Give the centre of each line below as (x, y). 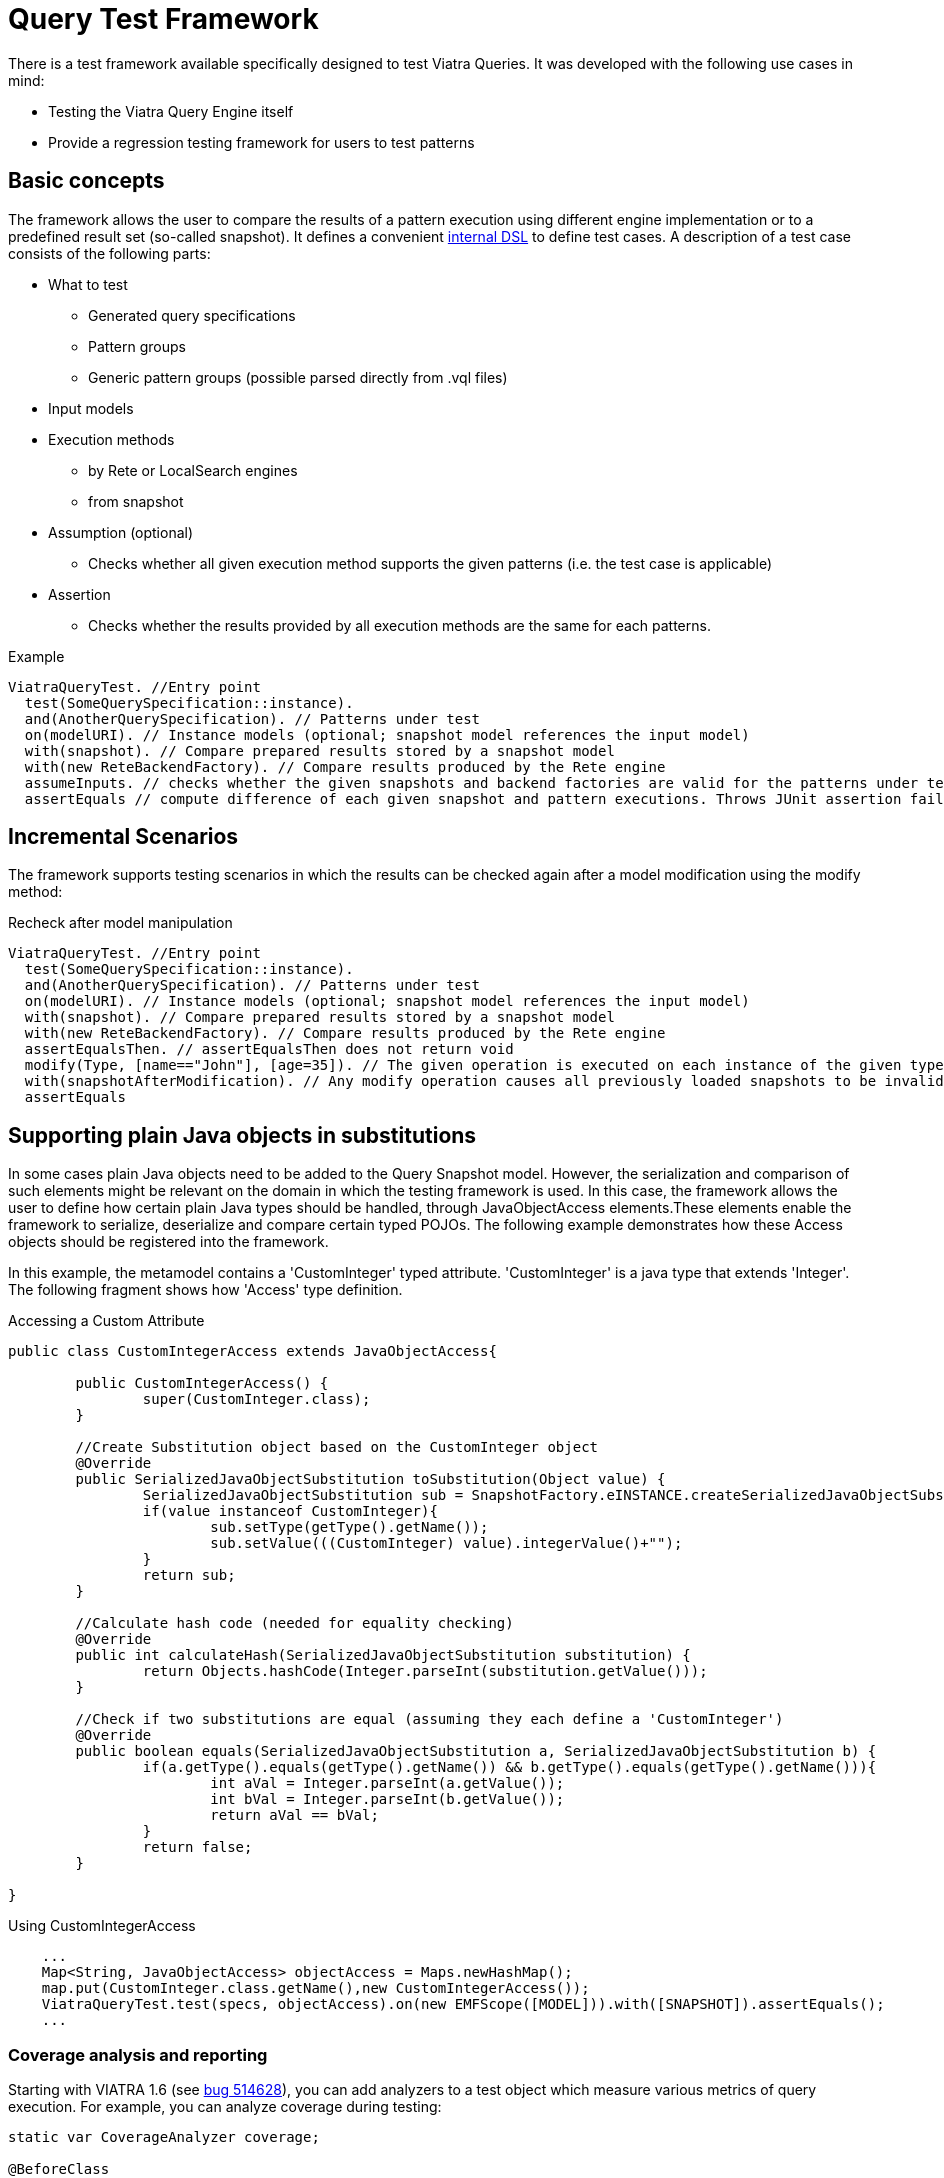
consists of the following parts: (109, 253)
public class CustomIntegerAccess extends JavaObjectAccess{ (252, 1351)
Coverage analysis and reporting (138, 2054)
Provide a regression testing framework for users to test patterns (261, 142)
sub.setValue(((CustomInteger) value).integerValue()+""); (446, 1543)
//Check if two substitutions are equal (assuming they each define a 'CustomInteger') (429, 1719)
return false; (197, 1847)
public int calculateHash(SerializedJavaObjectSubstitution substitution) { (383, 1655)
